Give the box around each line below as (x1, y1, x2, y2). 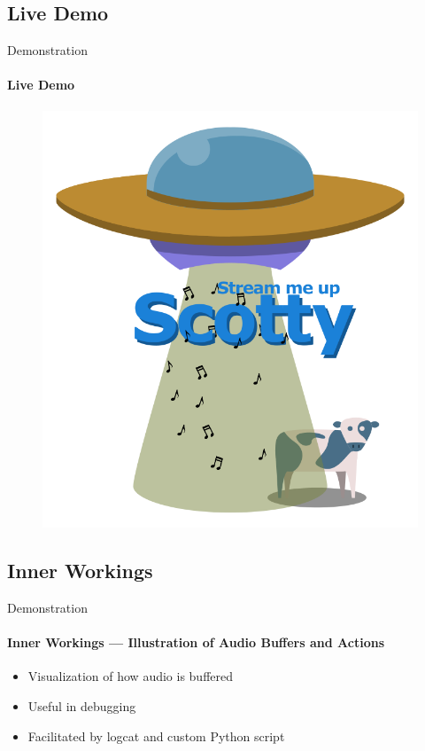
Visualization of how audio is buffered (27, 667, 234, 685)
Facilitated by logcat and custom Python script (27, 726, 285, 745)
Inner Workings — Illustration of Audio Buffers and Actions (7, 633, 385, 652)
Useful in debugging (27, 697, 136, 716)
